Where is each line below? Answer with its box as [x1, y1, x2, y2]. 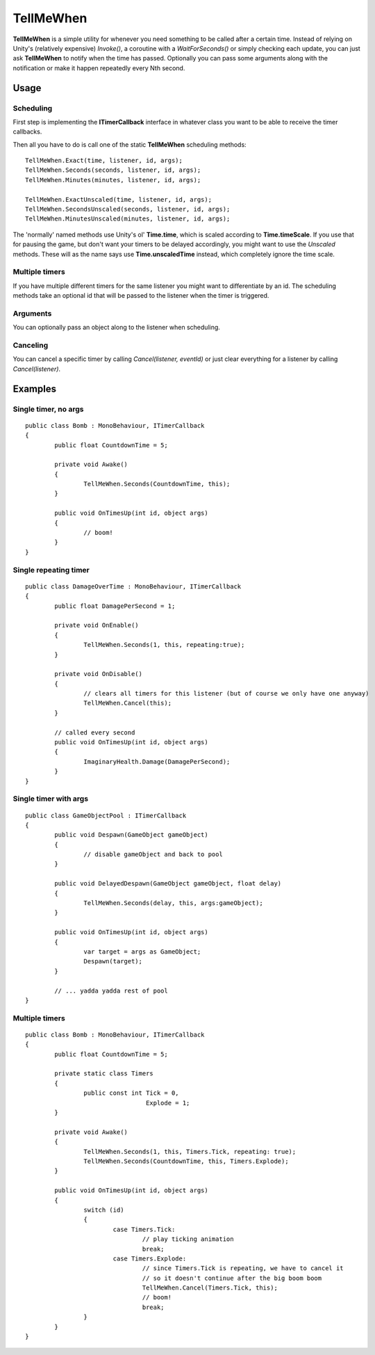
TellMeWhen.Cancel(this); [83, 699, 172, 707]
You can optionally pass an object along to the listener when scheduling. [12, 323, 220, 332]
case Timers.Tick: [112, 1225, 176, 1233]
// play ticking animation [142, 1235, 234, 1243]
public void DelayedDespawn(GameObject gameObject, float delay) [54, 880, 282, 888]
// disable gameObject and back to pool [83, 851, 224, 858]
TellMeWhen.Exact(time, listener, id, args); [25, 157, 183, 165]
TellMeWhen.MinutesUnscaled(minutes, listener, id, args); [25, 215, 231, 223]
